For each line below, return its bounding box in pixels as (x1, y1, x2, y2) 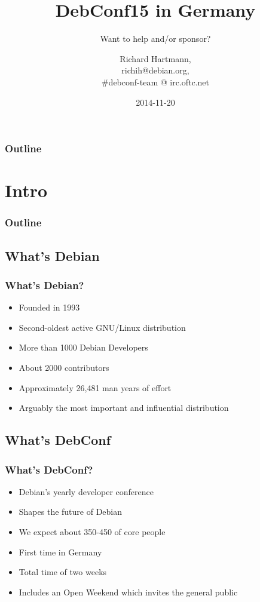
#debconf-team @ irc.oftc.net (101, 75, 210, 88)
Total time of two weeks (19, 566, 107, 578)
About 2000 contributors (19, 361, 109, 374)
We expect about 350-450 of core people (19, 525, 166, 537)
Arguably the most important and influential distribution (19, 401, 229, 414)
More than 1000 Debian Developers (19, 341, 148, 354)
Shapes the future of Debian (19, 505, 123, 518)
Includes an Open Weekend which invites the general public (19, 585, 238, 598)
